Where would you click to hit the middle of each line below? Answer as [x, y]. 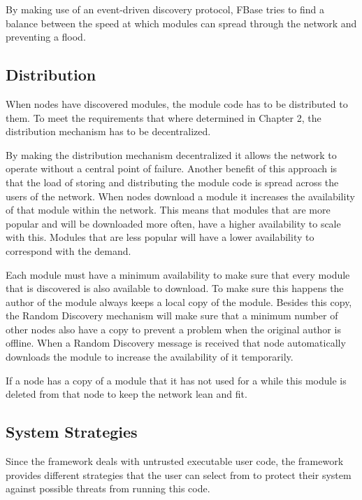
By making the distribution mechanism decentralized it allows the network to [171, 154]
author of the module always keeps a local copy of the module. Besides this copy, [179, 301]
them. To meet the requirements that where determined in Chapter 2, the [164, 117]
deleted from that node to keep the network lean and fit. [126, 394]
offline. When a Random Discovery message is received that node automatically [176, 343]
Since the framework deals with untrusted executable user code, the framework [175, 461]
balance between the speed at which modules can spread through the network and [181, 23]
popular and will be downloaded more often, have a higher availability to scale [173, 223]
